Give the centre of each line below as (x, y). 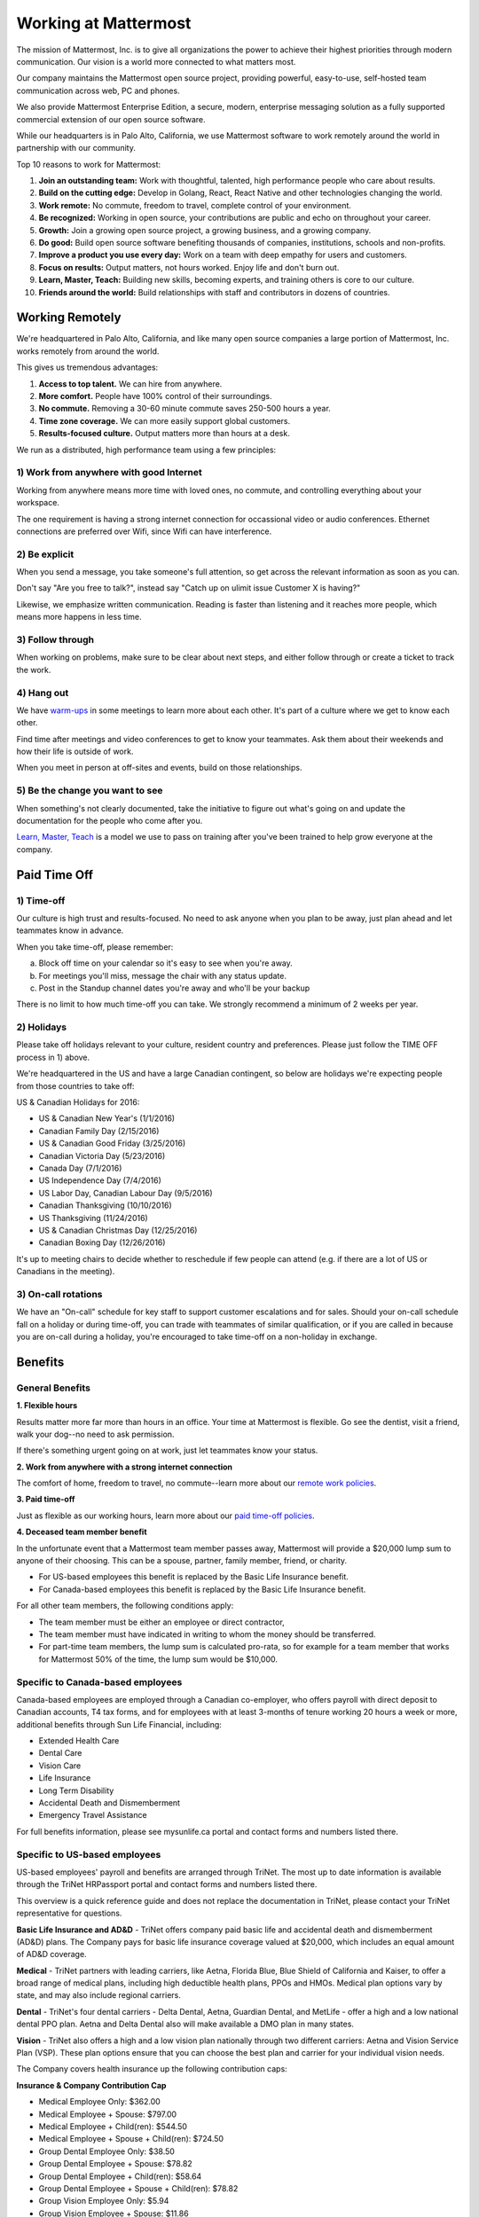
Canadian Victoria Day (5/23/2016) (102, 1156)
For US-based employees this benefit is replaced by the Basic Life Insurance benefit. (194, 1577)
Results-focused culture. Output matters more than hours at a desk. (164, 434)
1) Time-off (41, 900)
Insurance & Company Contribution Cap (91, 2085)
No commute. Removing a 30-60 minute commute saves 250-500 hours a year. (185, 409)
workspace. (38, 503)
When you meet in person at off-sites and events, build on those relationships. (159, 768)
